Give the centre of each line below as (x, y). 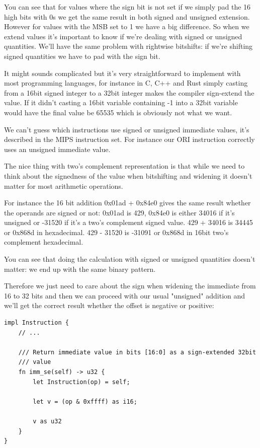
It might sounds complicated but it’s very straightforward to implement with (122, 73)
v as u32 (47, 421)
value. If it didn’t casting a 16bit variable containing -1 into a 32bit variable (121, 102)
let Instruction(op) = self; (81, 382)
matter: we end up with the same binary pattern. (80, 269)
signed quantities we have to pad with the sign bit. (82, 56)
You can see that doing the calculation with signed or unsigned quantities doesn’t (130, 259)
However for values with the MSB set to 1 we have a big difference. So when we (127, 26)
